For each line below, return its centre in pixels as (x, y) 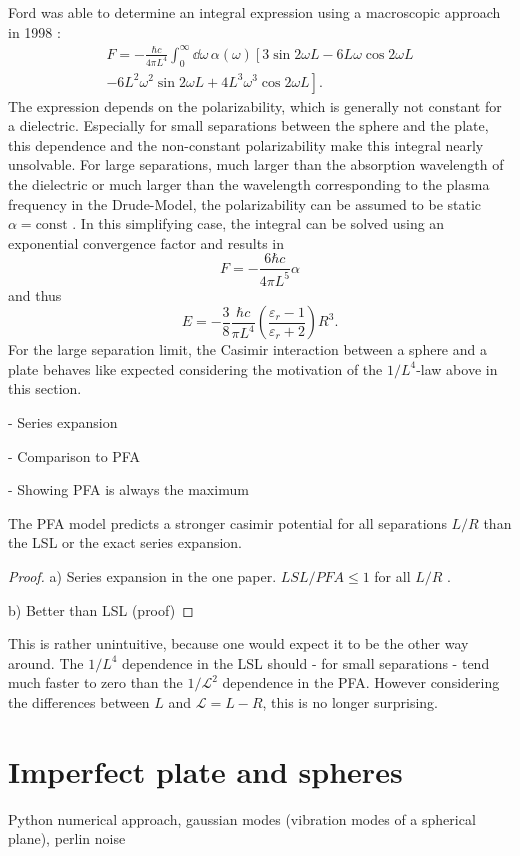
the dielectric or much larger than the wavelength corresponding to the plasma (249, 183)
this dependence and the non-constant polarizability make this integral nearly (246, 144)
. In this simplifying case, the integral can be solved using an (258, 223)
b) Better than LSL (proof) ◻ (101, 609)
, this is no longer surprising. (350, 702)
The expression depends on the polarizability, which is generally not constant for (255, 105)
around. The (46, 662)
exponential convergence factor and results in (146, 242)
